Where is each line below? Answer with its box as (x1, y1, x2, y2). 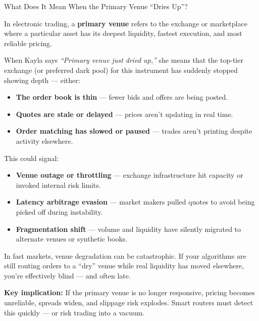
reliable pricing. (4, 37, 52, 48)
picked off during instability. (16, 206, 103, 217)
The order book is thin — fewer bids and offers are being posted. (16, 92, 228, 102)
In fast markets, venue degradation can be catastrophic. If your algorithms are (4, 250, 246, 261)
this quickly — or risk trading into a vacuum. (4, 307, 145, 317)
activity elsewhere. (16, 135, 73, 146)
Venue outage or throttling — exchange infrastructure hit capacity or (16, 170, 243, 180)
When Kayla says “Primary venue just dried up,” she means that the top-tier (4, 55, 243, 65)
